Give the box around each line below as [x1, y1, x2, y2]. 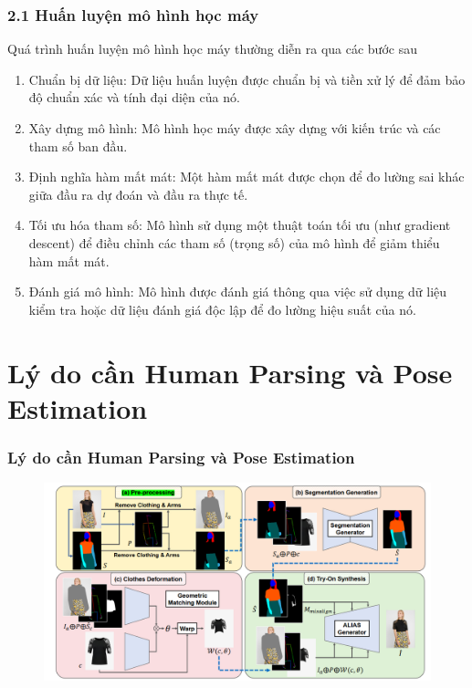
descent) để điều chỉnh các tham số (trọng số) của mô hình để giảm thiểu [28, 233, 440, 252]
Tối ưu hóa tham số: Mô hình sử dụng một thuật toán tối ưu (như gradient [28, 215, 451, 235]
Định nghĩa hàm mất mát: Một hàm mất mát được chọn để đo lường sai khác [28, 167, 465, 186]
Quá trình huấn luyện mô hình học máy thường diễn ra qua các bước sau [7, 39, 417, 58]
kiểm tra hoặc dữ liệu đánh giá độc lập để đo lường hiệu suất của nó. [28, 299, 416, 318]
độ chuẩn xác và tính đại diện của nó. [28, 88, 240, 107]
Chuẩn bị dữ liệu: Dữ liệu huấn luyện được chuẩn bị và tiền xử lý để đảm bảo [28, 69, 466, 89]
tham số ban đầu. [28, 136, 128, 155]
